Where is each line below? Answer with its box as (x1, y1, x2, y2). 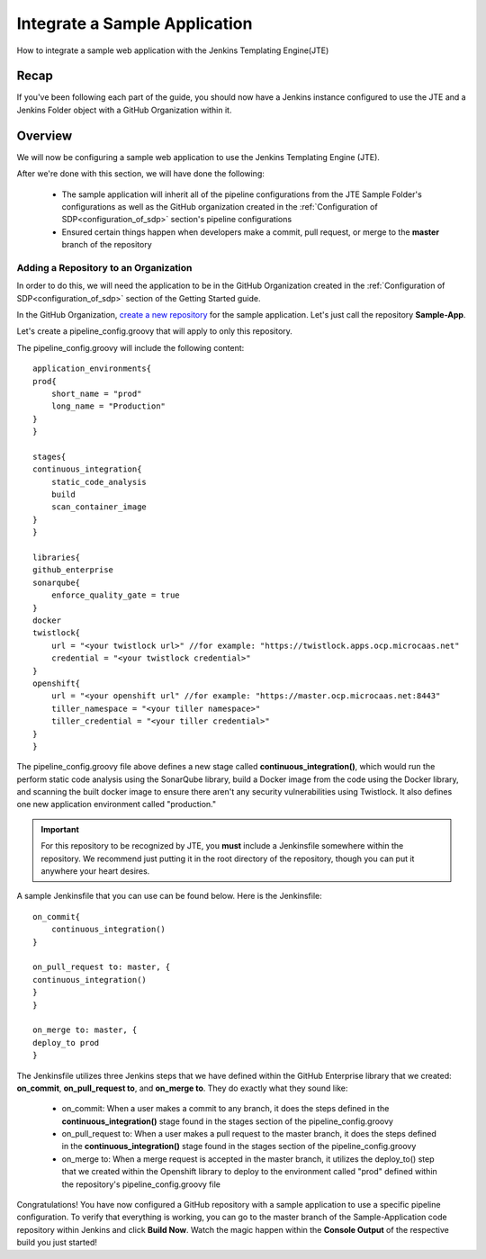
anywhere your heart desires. (40, 866, 150, 877)
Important (40, 823, 80, 834)
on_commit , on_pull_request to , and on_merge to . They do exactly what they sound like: (16, 1083, 348, 1093)
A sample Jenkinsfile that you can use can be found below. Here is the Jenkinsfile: (16, 891, 323, 902)
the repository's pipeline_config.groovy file (61, 1179, 220, 1190)
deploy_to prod (32, 1038, 100, 1048)
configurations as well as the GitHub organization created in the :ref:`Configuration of (61, 201, 378, 211)
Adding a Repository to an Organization (16, 261, 193, 274)
